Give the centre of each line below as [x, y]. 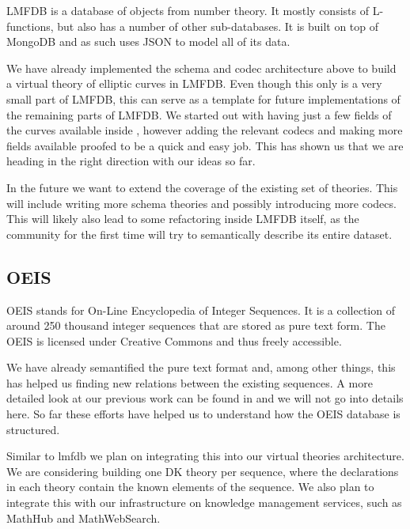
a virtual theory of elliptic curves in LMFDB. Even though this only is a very [194, 83]
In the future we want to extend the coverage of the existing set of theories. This [202, 187]
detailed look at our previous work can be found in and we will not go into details [205, 398]
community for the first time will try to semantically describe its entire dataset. [199, 234]
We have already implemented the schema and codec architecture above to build [201, 68]
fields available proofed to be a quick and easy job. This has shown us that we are [205, 145]
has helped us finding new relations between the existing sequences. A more [190, 382]
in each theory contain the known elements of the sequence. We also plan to [190, 487]
